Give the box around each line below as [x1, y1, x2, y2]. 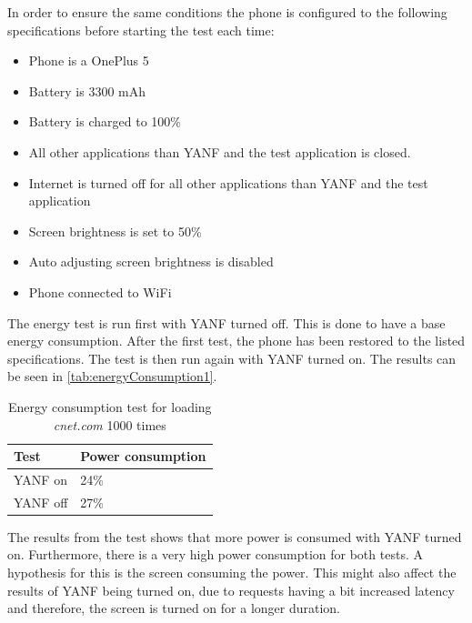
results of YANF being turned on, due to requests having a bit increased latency [7, 580, 455, 599]
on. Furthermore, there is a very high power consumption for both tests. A [7, 545, 423, 564]
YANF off [14, 492, 68, 511]
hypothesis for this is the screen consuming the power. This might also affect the [7, 563, 457, 582]
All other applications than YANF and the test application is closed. [28, 142, 411, 161]
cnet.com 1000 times [53, 415, 166, 434]
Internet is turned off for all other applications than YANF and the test [28, 173, 428, 192]
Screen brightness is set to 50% [28, 221, 202, 240]
